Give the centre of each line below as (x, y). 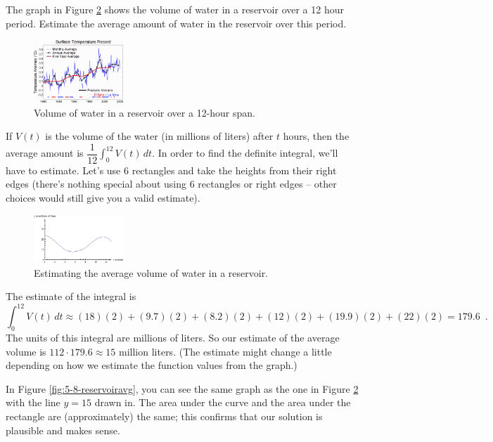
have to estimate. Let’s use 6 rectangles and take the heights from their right (171, 170)
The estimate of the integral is (71, 296)
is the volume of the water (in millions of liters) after (159, 136)
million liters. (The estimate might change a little (225, 351)
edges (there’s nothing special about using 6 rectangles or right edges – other (171, 184)
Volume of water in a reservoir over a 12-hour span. (145, 112)
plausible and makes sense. (63, 430)
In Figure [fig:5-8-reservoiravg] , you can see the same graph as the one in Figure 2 (182, 388)
